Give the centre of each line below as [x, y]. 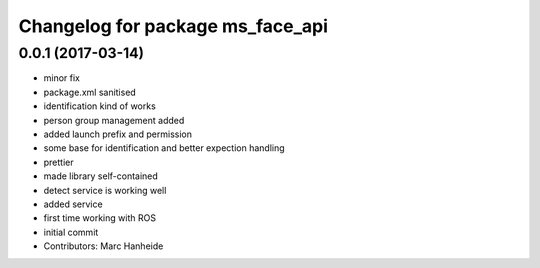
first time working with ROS [100, 218]
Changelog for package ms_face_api [173, 26]
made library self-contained [101, 176]
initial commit [71, 232]
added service [73, 204]
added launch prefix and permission [117, 134]
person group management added [114, 120]
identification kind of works [100, 106]
